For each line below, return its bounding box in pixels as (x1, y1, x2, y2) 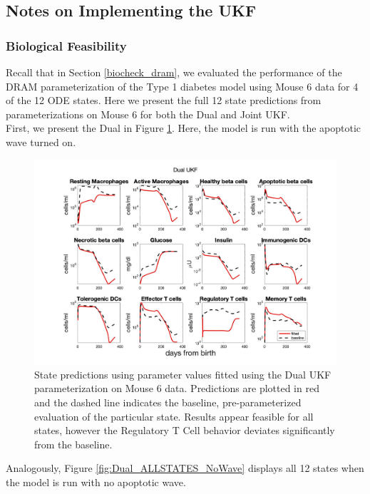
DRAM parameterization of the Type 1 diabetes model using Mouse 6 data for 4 (6, 78, 359, 93)
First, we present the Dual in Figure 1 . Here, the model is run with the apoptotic (6, 120, 361, 135)
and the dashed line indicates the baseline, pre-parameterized (34, 394, 302, 409)
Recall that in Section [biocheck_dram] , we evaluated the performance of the (6, 65, 342, 79)
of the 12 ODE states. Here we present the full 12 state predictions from (6, 93, 322, 108)
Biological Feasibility (6, 36, 127, 54)
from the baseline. (34, 436, 113, 451)
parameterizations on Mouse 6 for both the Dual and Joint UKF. (6, 106, 290, 121)
